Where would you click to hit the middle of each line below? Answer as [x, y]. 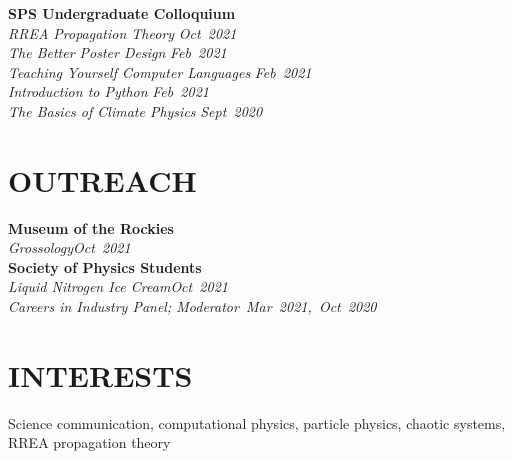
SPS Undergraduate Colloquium [122, 13]
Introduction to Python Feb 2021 [108, 91]
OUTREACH [102, 179]
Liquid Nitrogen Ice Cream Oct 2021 [118, 286]
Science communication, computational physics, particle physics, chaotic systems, [257, 422]
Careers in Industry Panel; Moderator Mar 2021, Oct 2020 [192, 306]
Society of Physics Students [105, 266]
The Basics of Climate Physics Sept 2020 [135, 110]
